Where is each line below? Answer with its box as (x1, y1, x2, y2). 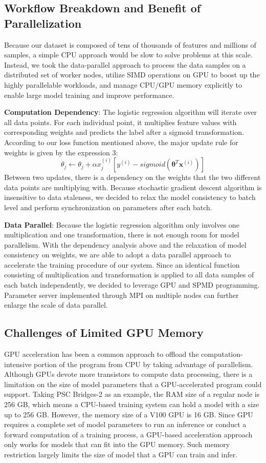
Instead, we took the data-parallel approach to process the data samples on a (4, 59, 246, 70)
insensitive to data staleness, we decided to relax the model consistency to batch (4, 192, 256, 203)
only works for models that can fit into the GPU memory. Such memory (4, 439, 230, 450)
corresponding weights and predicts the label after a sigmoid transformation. (4, 127, 244, 137)
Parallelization (4, 15, 82, 31)
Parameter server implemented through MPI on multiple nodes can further (4, 289, 239, 300)
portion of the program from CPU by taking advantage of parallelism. (34, 358, 253, 369)
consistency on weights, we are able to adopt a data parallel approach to (4, 249, 231, 260)
